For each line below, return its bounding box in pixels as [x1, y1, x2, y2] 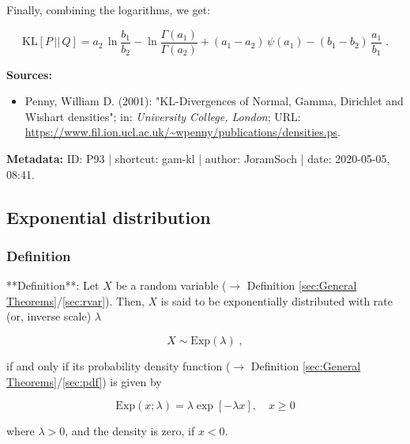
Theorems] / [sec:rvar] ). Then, [6, 292, 145, 309]
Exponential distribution [6, 204, 211, 229]
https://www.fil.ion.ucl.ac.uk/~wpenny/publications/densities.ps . [24, 123, 340, 140]
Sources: [6, 66, 52, 82]
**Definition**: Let [6, 277, 100, 294]
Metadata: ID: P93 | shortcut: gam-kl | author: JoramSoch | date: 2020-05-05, [6, 150, 390, 167]
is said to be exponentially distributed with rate [160, 292, 393, 309]
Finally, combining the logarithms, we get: [6, 2, 211, 17]
